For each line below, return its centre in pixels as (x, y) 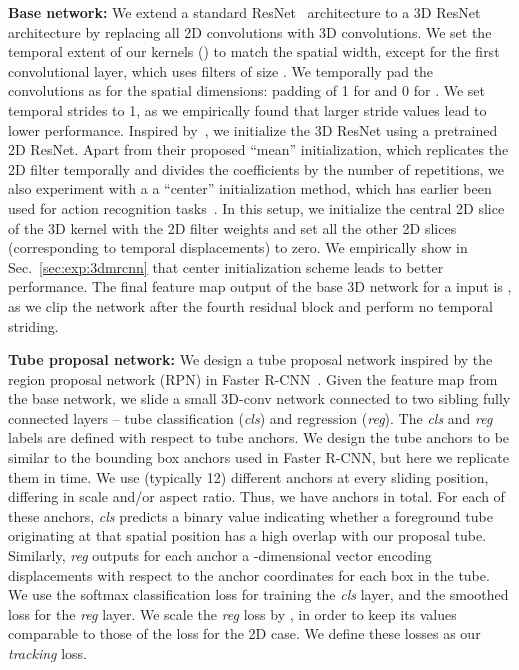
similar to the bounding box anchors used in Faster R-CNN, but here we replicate (259, 457)
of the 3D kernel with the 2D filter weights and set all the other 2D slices (232, 227)
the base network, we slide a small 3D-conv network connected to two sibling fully (259, 398)
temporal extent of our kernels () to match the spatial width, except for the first (254, 51)
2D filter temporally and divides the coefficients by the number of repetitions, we (256, 168)
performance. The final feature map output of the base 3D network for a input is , (260, 286)
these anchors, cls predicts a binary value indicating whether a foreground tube (250, 515)
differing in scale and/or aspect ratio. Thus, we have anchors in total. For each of (256, 496)
